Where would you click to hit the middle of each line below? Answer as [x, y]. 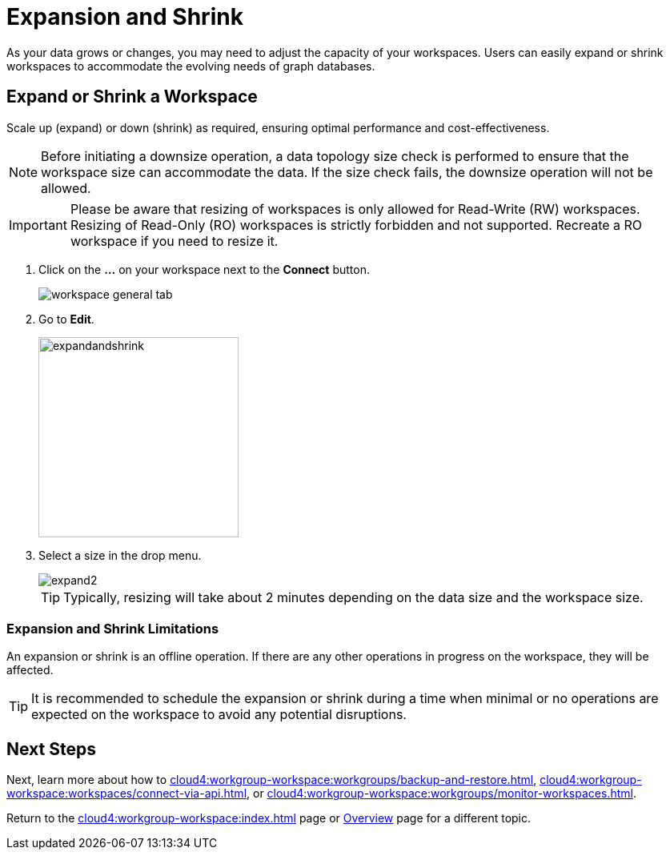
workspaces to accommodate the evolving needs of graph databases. [191, 66]
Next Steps [51, 749]
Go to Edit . [66, 319]
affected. [30, 670]
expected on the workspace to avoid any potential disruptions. [219, 715]
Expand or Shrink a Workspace [132, 97]
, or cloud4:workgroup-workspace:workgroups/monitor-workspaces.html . [441, 794]
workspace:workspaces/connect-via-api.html [127, 794]
